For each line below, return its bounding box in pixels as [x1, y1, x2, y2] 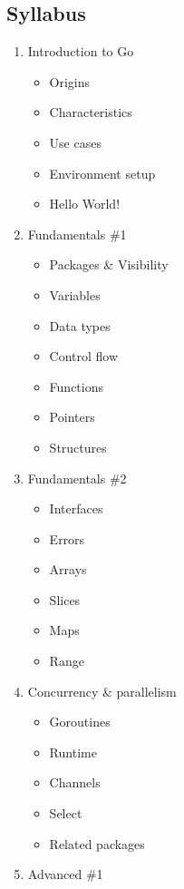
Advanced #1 [27, 865, 103, 884]
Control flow [49, 347, 119, 366]
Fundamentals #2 [27, 468, 127, 487]
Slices [49, 590, 81, 609]
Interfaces [49, 499, 103, 518]
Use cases [49, 132, 102, 151]
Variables [49, 285, 101, 304]
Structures [49, 437, 107, 456]
